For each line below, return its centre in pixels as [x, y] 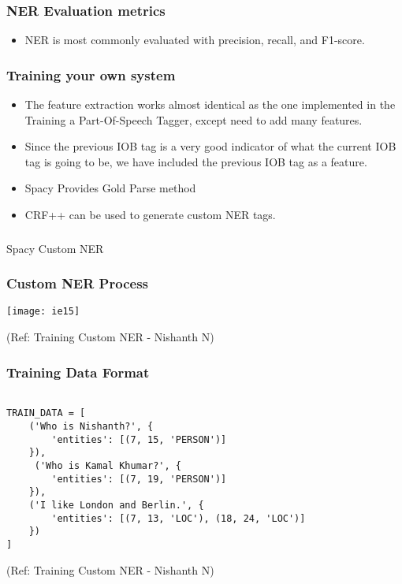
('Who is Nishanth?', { [91, 427]
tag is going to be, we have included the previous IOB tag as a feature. [196, 161]
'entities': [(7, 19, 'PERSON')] [139, 479]
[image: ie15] [43, 312]
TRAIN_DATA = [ [46, 413]
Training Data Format [78, 372]
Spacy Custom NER [55, 248]
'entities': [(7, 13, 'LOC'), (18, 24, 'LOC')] [179, 518]
